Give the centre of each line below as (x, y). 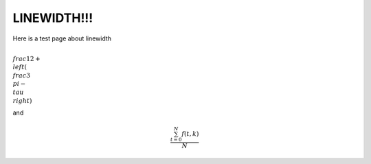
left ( (20, 67)
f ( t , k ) (190, 134)
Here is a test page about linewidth (62, 38)
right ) (22, 101)
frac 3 (22, 75)
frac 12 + (26, 59)
